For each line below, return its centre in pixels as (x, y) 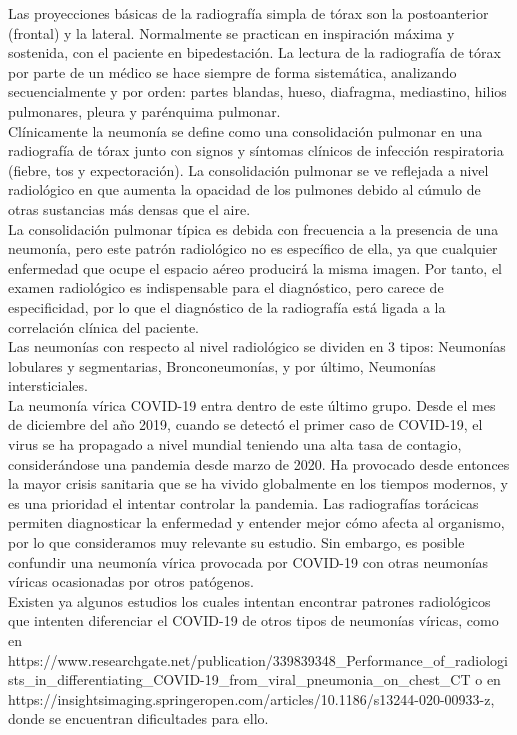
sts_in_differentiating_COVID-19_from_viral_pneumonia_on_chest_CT (239, 679)
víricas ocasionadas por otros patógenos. (131, 581)
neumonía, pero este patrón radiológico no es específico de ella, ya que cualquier (253, 248)
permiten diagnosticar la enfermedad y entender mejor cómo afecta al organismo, (256, 522)
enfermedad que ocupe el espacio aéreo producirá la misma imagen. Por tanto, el (255, 267)
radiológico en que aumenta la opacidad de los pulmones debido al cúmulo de (244, 189)
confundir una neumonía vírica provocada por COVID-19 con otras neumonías (248, 561)
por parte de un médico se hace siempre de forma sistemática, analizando (232, 71)
